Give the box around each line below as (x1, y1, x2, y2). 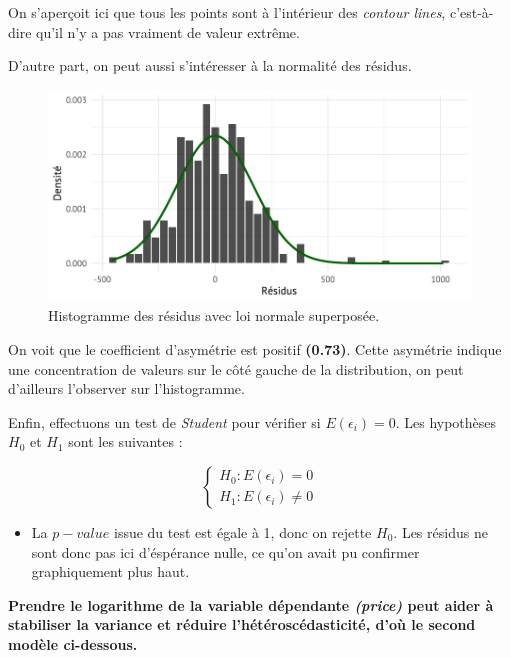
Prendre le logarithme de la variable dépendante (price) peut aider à (8, 594, 494, 615)
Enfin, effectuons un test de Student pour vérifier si (8, 411, 321, 432)
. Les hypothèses (395, 411, 497, 432)
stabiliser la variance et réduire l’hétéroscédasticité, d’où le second (8, 614, 476, 635)
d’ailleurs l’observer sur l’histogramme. (8, 378, 245, 399)
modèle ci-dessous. (8, 633, 138, 654)
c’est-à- (449, 2, 494, 22)
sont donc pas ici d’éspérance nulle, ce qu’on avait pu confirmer (31, 541, 420, 562)
